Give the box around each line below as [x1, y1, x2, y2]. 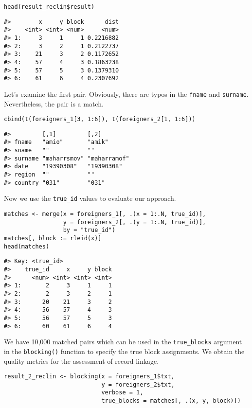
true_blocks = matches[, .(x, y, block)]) [101, 397, 241, 405]
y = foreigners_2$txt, [101, 381, 175, 388]
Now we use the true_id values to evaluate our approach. [4, 193, 176, 203]
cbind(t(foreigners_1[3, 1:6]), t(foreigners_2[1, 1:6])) [4, 116, 196, 123]
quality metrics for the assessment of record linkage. [4, 355, 159, 366]
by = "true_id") [63, 227, 116, 234]
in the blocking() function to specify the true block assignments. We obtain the [4, 346, 245, 356]
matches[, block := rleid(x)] [4, 235, 102, 242]
